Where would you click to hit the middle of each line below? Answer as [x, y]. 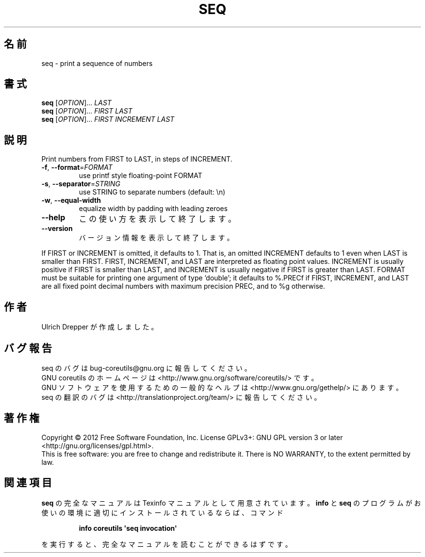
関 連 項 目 [28, 483]
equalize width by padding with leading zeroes [153, 209]
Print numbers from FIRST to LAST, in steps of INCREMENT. [137, 159]
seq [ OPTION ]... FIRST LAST [87, 111]
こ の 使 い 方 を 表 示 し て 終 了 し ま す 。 [157, 219]
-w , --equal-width [71, 200]
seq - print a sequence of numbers [97, 63]
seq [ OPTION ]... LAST [76, 103]
